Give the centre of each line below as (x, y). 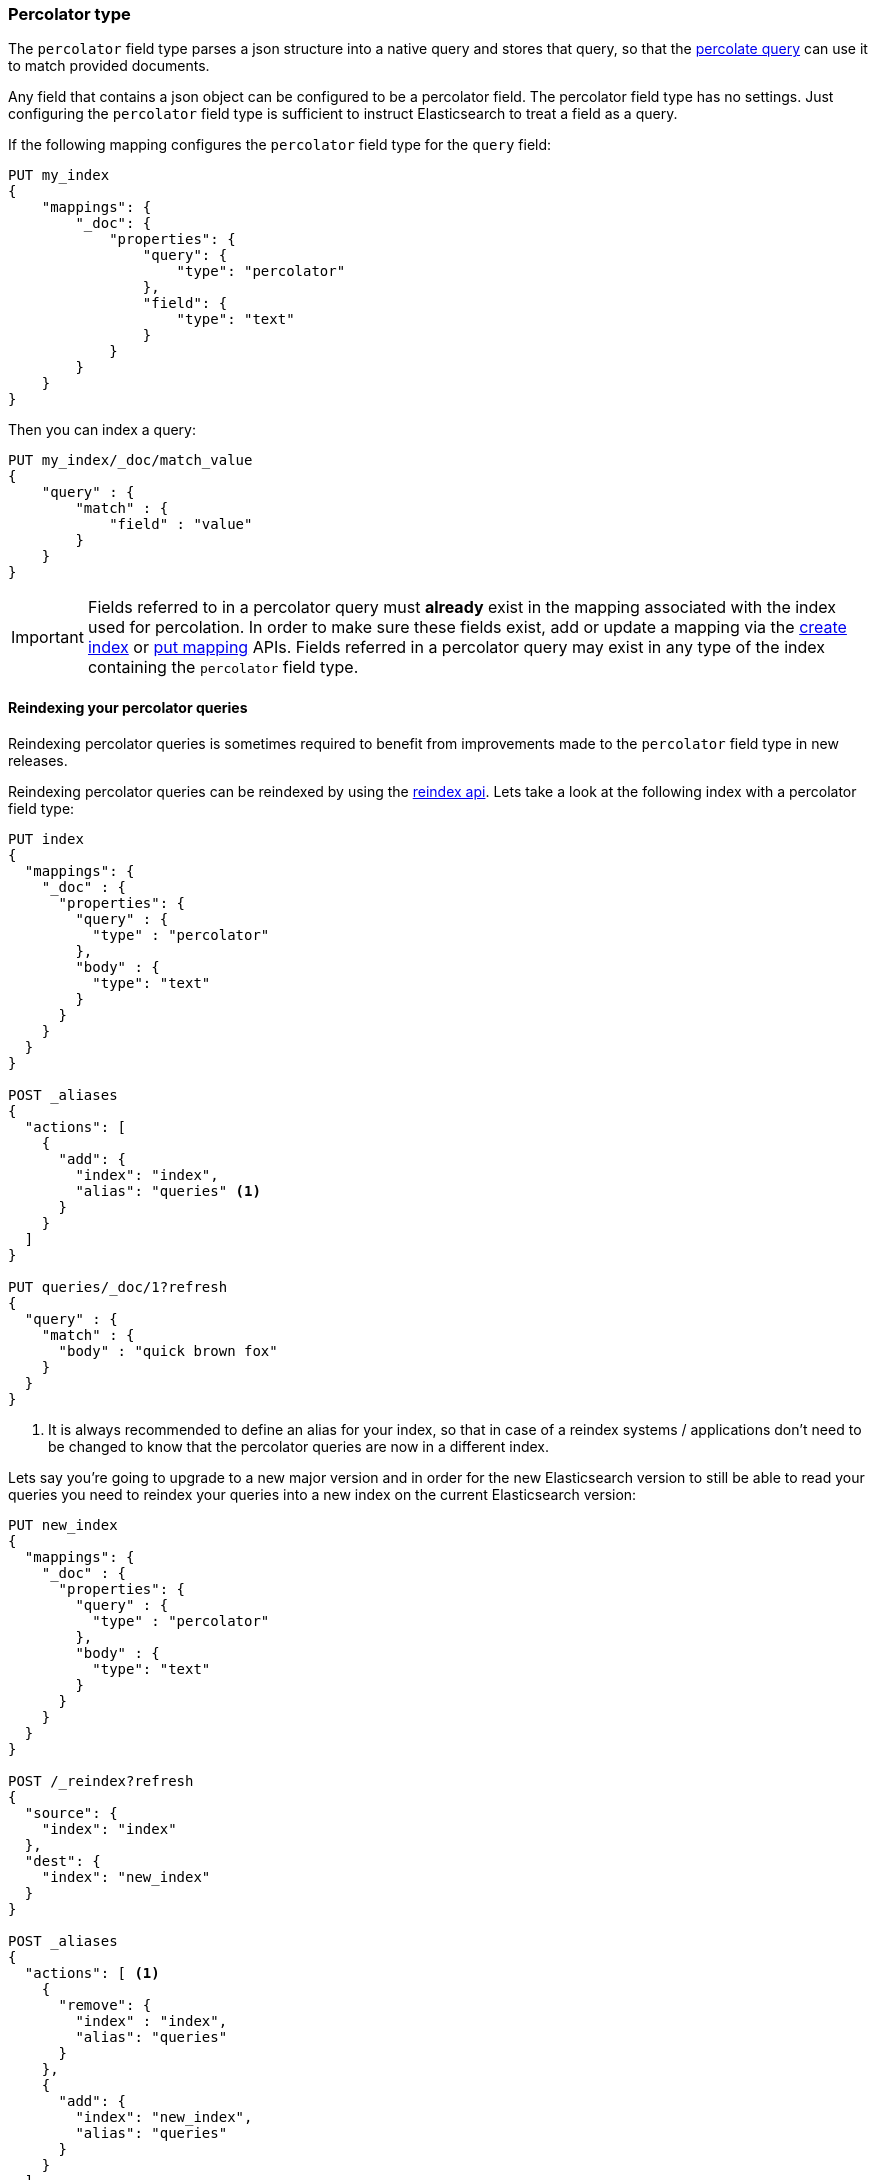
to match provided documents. (109, 66)
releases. (38, 760)
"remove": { (105, 2004)
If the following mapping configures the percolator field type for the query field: (280, 145)
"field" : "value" (181, 524)
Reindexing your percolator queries (128, 707)
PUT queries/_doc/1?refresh (118, 1286)
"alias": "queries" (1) (168, 1190)
